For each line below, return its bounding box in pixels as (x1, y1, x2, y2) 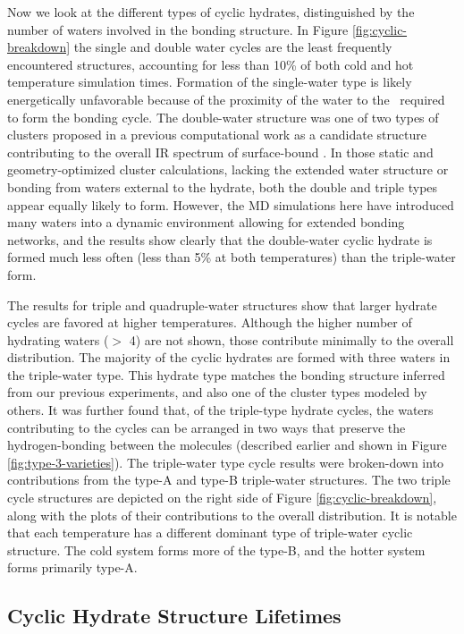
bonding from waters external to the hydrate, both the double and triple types (7, 177, 438, 196)
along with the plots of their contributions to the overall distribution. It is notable (7, 505, 457, 524)
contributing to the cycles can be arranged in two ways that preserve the (7, 418, 406, 436)
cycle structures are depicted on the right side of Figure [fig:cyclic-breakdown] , (7, 488, 437, 507)
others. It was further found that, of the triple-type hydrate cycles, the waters (7, 401, 434, 419)
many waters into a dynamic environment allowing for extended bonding (7, 213, 405, 232)
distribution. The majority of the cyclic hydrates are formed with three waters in (7, 348, 451, 367)
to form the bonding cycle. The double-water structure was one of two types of (7, 107, 439, 126)
